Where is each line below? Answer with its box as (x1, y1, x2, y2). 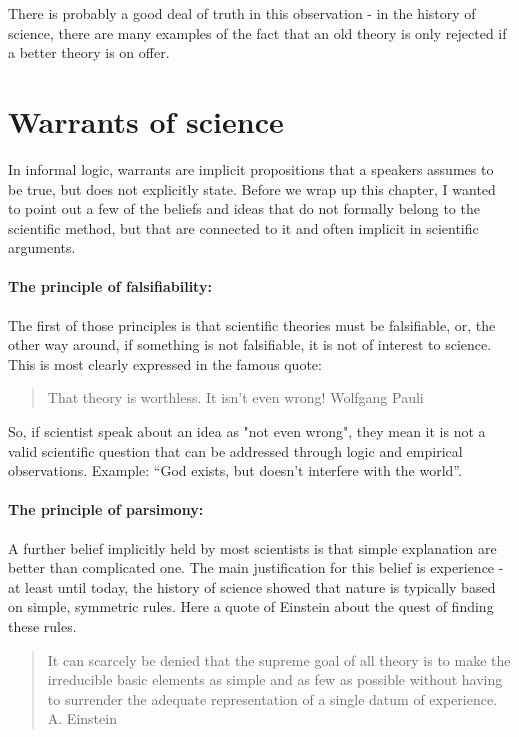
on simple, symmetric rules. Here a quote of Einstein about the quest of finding (8, 596, 494, 617)
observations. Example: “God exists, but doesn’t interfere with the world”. (8, 460, 462, 481)
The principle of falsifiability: (8, 276, 212, 297)
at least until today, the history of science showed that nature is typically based (8, 576, 496, 597)
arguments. (8, 237, 76, 258)
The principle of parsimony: (8, 499, 204, 520)
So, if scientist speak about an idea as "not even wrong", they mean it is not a (8, 421, 486, 442)
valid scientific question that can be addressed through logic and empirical (8, 440, 463, 461)
